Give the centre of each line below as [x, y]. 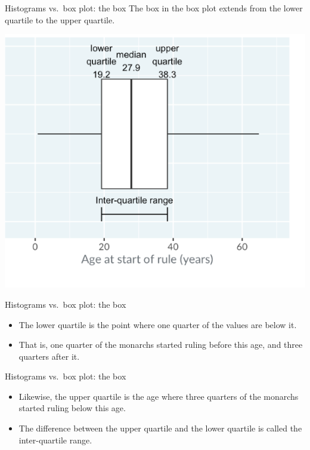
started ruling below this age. [72, 408]
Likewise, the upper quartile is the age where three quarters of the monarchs [159, 396]
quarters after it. [49, 356]
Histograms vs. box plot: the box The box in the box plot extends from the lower [154, 8]
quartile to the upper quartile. [60, 19]
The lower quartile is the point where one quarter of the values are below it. [158, 324]
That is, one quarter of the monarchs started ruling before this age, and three [161, 345]
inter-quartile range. [55, 440]
